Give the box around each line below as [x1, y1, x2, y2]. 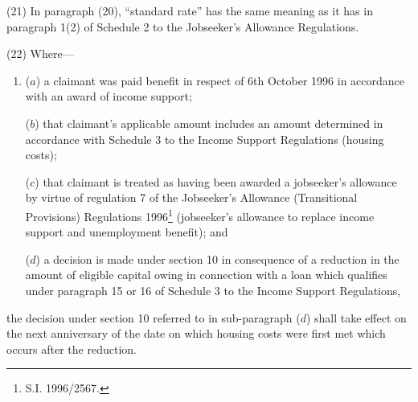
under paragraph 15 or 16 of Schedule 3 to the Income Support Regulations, [25, 281, 401, 298]
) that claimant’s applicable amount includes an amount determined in [35, 114, 383, 131]
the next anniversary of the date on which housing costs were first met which [6, 325, 386, 342]
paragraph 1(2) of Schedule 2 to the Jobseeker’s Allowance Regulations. [6, 18, 359, 35]
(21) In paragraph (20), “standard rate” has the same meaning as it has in [6, 2, 373, 18]
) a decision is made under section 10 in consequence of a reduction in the [35, 250, 400, 267]
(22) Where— [6, 45, 74, 62]
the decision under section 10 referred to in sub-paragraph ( [6, 309, 301, 326]
